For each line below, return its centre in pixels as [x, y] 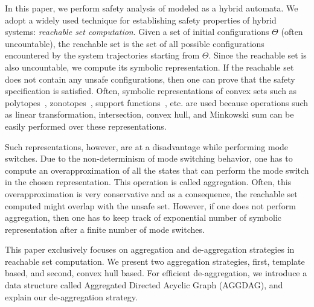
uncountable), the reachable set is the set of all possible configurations [135, 43]
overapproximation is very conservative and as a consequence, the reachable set [151, 193]
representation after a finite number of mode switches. [105, 229]
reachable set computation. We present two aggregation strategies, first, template [155, 261]
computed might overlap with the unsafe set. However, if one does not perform [150, 205]
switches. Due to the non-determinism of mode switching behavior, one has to [149, 158]
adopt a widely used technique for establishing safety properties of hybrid [141, 20]
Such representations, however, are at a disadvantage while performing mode [147, 146]
